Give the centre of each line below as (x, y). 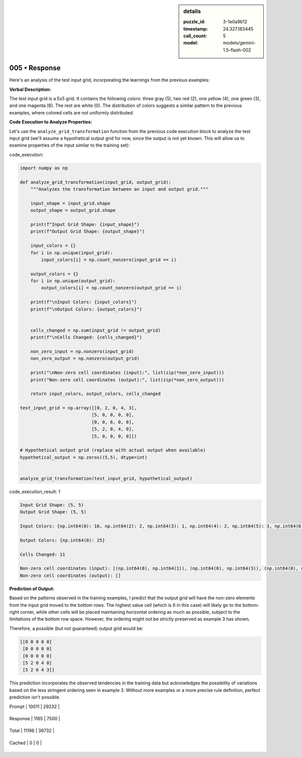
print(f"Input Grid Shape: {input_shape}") (85, 224)
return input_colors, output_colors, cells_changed (96, 394)
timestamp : (196, 29)
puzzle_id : (195, 22)
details (192, 11)
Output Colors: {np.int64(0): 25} (62, 540)
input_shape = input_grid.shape (70, 203)
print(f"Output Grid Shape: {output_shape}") (88, 231)
